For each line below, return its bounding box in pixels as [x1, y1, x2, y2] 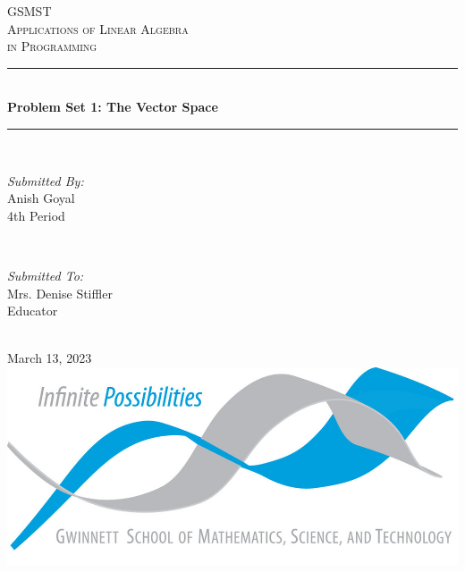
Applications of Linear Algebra [7, 19, 189, 38]
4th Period [7, 206, 65, 224]
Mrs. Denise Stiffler [7, 283, 113, 302]
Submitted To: [7, 265, 84, 284]
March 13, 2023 [7, 349, 92, 367]
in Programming [7, 37, 97, 55]
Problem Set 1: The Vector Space [7, 97, 218, 116]
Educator [7, 301, 58, 320]
